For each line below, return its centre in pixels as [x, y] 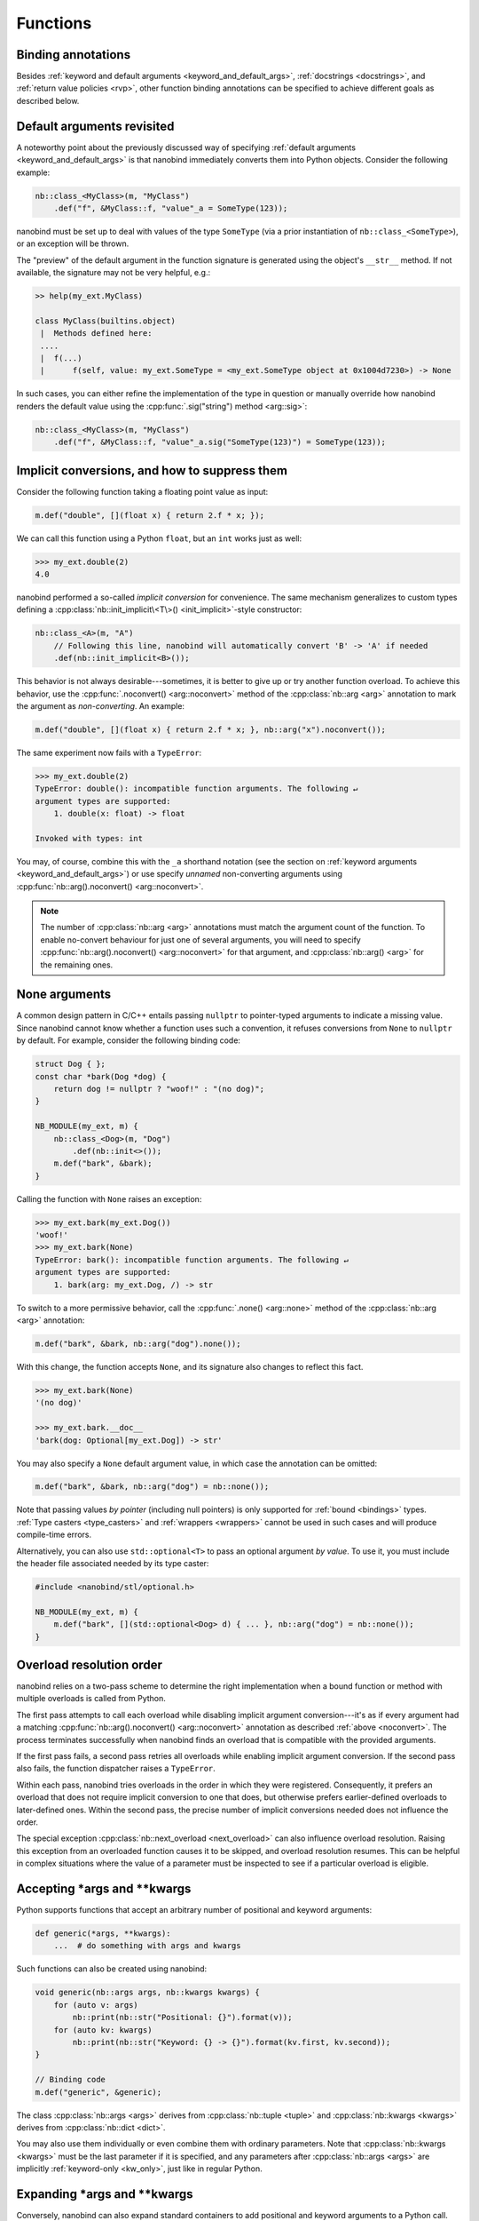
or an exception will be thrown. [73, 243]
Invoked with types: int [89, 838]
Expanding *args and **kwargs [105, 2194]
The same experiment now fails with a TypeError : [109, 752]
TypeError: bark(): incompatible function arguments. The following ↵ [192, 1260]
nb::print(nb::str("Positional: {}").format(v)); [182, 2018]
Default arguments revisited [95, 126]
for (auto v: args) [96, 2005]
